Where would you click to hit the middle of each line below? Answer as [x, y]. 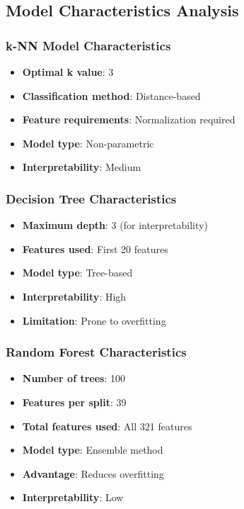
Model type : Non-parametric [88, 143]
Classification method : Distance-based [111, 95]
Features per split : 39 [74, 402]
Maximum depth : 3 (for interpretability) [115, 225]
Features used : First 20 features [95, 248]
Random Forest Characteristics [96, 352]
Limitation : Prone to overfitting [94, 320]
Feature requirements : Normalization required [129, 119]
